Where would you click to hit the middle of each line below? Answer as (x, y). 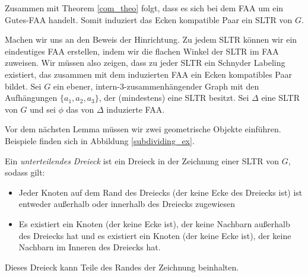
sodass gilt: (25, 172)
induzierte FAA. (136, 109)
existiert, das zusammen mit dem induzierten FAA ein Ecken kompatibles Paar (148, 74)
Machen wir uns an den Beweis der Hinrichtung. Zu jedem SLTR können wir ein (151, 39)
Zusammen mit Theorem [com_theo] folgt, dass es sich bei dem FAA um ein (144, 8)
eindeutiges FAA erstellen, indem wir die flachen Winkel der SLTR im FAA (142, 51)
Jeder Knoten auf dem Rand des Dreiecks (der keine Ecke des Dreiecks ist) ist (161, 192)
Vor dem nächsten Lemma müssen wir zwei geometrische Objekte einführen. (143, 129)
